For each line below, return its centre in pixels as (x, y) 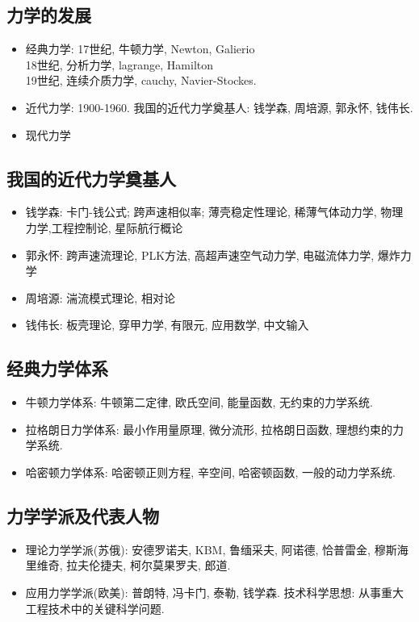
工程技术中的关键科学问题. (95, 608)
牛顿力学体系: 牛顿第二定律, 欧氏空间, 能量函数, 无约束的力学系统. (199, 402)
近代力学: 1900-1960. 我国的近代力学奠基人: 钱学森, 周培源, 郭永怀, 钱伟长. (219, 107)
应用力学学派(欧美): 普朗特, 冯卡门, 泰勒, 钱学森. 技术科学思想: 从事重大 (215, 592)
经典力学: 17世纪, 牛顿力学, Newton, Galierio (140, 49)
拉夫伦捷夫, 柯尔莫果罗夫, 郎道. (149, 565)
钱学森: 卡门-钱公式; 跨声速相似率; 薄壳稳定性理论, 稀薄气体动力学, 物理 (214, 212)
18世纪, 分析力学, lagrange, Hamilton (119, 64)
